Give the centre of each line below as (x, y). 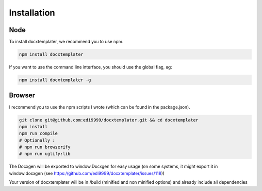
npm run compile (39, 133)
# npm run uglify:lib (45, 154)
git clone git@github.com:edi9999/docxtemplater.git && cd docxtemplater (109, 120)
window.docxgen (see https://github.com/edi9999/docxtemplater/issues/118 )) (87, 173)
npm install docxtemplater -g (55, 80)
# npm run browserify (45, 147)
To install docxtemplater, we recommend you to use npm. (66, 42)
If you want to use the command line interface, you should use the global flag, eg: (90, 67)
